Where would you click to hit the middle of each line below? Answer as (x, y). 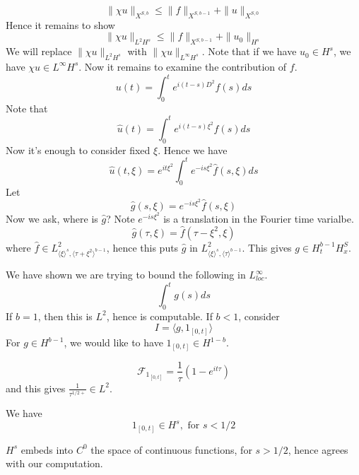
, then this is (65, 316)
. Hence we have (193, 149)
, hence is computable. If (159, 316)
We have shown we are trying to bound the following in (126, 274)
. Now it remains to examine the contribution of (183, 66)
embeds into (47, 449)
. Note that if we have (249, 51)
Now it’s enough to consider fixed (78, 149)
